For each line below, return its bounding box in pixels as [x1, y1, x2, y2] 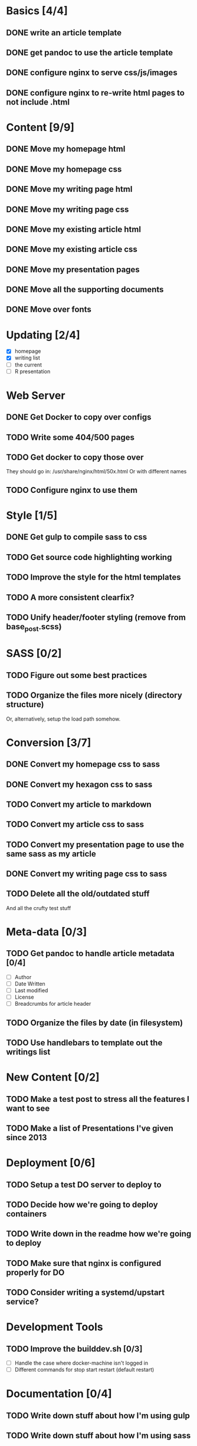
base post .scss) [6, 621, 62, 633]
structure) [6, 699, 44, 709]
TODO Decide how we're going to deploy [6, 1199, 158, 1209]
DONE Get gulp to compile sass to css [6, 532, 147, 542]
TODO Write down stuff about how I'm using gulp [6, 1411, 191, 1421]
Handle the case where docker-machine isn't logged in [14, 1359, 149, 1367]
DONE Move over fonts [6, 305, 91, 315]
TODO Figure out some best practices [6, 670, 147, 680]
